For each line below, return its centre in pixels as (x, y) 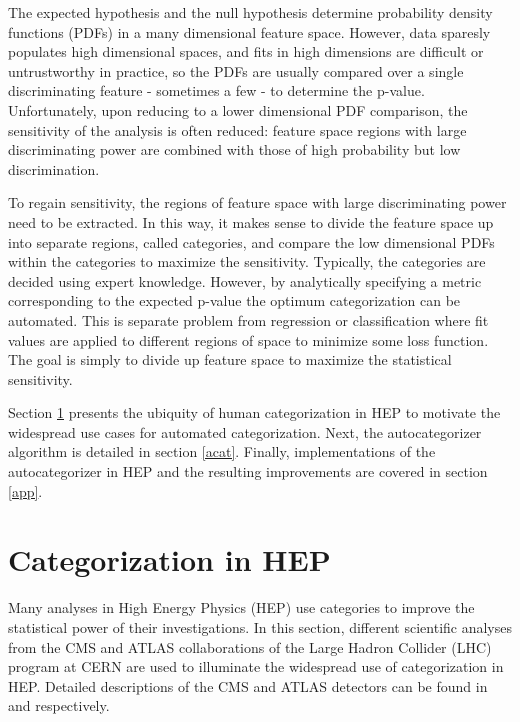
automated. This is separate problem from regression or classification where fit (248, 319)
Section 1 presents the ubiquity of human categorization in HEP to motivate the (254, 412)
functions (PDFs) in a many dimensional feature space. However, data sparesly (249, 31)
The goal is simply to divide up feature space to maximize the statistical (230, 359)
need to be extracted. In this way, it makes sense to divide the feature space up (251, 221)
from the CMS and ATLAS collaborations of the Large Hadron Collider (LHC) (250, 646)
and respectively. (59, 705)
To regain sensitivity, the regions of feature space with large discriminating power (257, 202)
